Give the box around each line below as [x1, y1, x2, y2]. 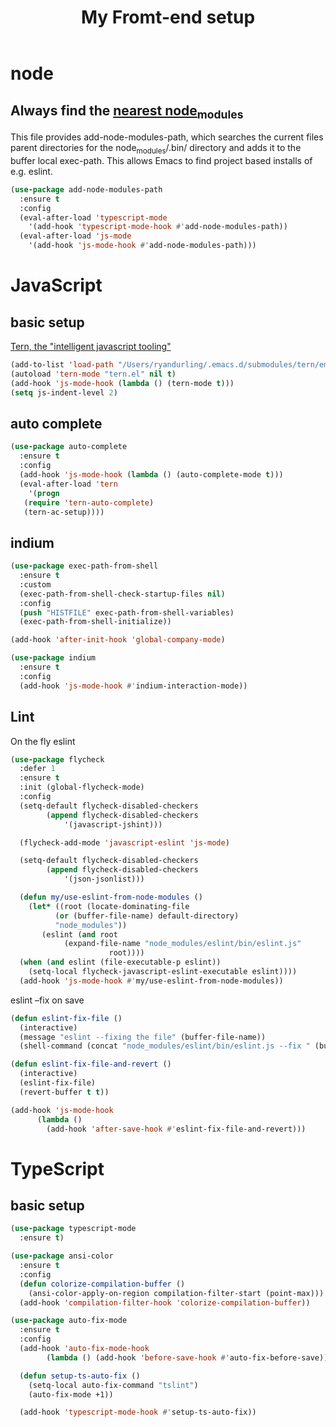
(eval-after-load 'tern [19, 479, 118, 489]
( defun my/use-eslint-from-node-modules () [19, 892, 203, 903]
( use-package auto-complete [10, 442, 128, 452]
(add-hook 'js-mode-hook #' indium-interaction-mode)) [19, 681, 248, 691]
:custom [19, 579, 52, 590]
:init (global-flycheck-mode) [19, 782, 145, 793]
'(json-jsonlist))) [63, 874, 145, 885]
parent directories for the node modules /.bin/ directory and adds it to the [10, 142, 302, 156]
